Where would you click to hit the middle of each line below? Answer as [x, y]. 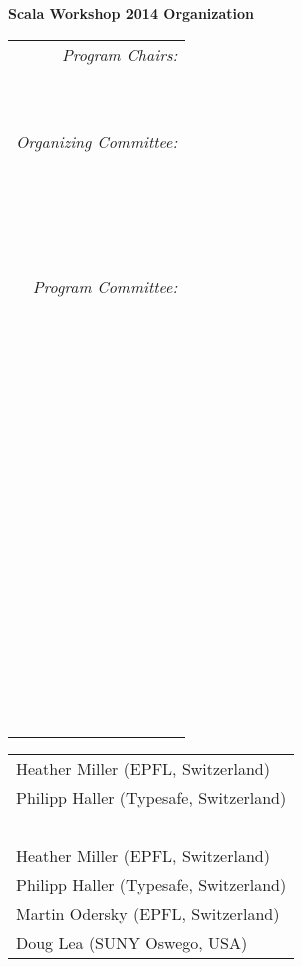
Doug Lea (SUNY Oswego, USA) [132, 942]
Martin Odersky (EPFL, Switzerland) [148, 913]
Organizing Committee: [97, 141]
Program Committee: [105, 286]
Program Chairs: [119, 54]
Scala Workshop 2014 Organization [131, 13]
